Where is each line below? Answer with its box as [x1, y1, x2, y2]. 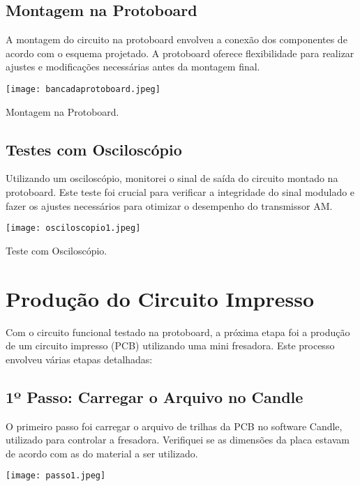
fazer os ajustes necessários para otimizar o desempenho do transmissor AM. [6, 198, 333, 213]
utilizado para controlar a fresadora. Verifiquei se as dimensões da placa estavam [6, 432, 350, 447]
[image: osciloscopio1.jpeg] [6, 223, 141, 234]
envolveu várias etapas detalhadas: [6, 351, 153, 366]
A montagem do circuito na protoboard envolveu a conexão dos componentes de [6, 32, 347, 47]
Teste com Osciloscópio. [6, 243, 107, 257]
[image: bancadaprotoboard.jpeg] [6, 84, 160, 94]
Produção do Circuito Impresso [6, 284, 314, 312]
